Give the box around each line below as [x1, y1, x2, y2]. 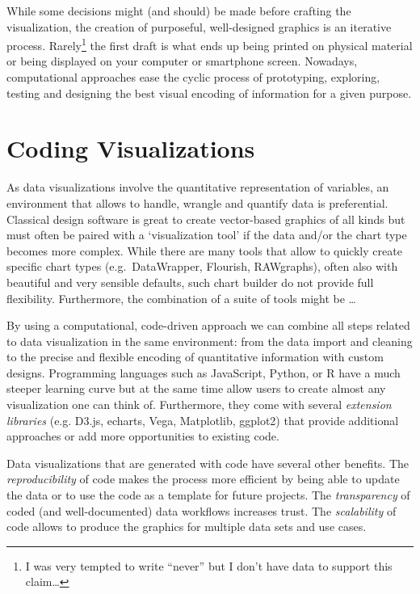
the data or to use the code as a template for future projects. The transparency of [6, 487, 410, 503]
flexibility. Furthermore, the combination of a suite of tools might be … [6, 289, 356, 306]
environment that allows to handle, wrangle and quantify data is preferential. [6, 194, 388, 211]
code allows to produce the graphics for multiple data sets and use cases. [6, 518, 367, 535]
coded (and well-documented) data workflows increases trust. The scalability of [6, 502, 397, 519]
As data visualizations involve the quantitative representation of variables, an [6, 179, 389, 196]
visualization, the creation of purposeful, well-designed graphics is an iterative [6, 18, 392, 35]
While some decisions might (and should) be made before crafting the [6, 2, 351, 19]
